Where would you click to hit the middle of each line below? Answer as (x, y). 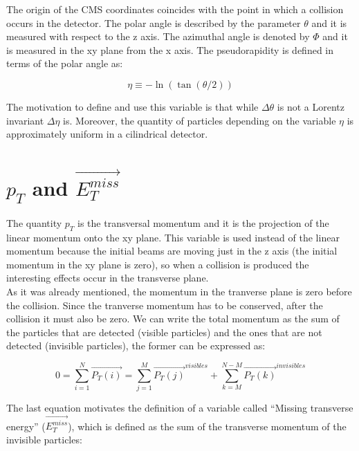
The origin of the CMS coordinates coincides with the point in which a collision (175, 9)
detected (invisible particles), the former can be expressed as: (136, 346)
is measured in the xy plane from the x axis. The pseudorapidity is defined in (170, 49)
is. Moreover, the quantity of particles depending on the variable (200, 120)
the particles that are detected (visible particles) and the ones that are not (164, 332)
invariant (25, 120)
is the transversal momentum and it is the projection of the (203, 222)
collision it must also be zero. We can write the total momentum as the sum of (173, 319)
